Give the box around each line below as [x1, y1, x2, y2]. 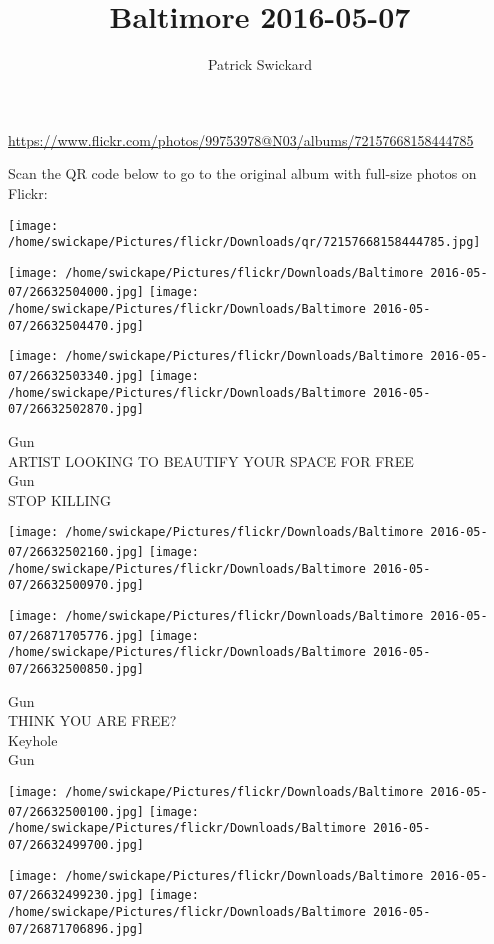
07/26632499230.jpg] [8, 888, 145, 903]
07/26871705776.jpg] [8, 628, 145, 643]
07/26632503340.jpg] [8, 369, 145, 384]
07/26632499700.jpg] [8, 838, 145, 853]
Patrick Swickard [207, 54, 313, 75]
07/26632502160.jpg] [8, 545, 145, 560]
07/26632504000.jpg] [8, 285, 145, 300]
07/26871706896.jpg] [8, 921, 145, 936]
